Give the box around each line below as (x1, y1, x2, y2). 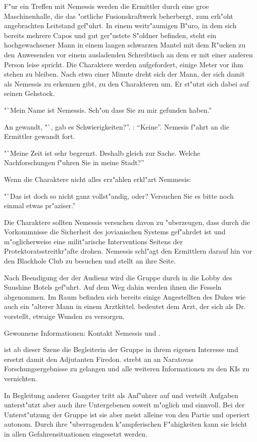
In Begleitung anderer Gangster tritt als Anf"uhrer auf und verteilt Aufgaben (4, 390, 239, 400)
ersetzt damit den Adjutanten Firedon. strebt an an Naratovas (4, 354, 194, 364)
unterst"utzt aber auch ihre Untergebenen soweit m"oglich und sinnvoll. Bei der (4, 399, 245, 410)
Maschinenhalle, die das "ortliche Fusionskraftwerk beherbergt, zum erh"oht (4, 10, 233, 21)
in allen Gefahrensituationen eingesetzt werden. (4, 428, 148, 439)
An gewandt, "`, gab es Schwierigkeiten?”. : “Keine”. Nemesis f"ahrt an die (4, 121, 229, 132)
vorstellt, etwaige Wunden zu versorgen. (4, 311, 125, 321)
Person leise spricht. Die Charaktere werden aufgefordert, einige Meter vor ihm (4, 59, 243, 69)
